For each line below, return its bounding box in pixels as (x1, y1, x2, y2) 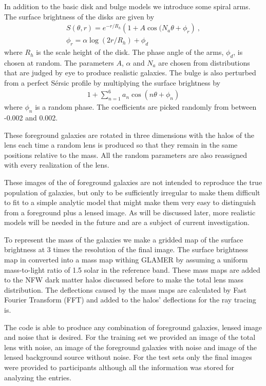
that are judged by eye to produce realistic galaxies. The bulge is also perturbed (4, 67, 256, 78)
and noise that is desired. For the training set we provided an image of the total (4, 332, 256, 342)
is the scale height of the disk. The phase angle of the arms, (36, 47, 224, 57)
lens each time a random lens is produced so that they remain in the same (4, 139, 238, 150)
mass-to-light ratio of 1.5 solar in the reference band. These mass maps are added (4, 264, 260, 275)
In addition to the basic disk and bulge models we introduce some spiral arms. (4, 1, 251, 11)
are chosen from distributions (158, 57, 250, 68)
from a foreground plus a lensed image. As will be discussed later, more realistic (4, 207, 256, 217)
